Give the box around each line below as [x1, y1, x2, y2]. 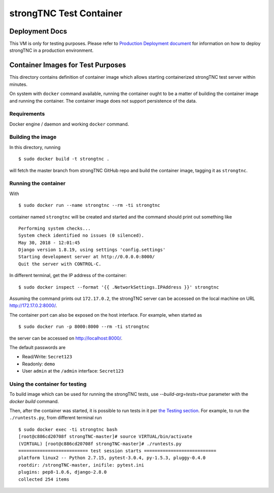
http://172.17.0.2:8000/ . [9, 302, 57, 309]
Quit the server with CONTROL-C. [18, 261, 101, 267]
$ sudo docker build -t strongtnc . [18, 156, 110, 162]
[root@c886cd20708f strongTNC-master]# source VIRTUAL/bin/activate [18, 434, 192, 440]
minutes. [9, 81, 28, 87]
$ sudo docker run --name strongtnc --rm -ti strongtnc [18, 202, 160, 208]
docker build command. [9, 398, 59, 404]
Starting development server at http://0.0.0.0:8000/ [18, 254, 155, 260]
